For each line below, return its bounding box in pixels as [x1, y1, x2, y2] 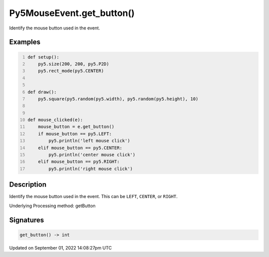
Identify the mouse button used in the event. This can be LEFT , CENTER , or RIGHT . [9, 194, 178, 200]
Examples [9, 38, 41, 46]
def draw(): [27, 89, 57, 95]
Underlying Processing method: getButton [9, 203, 96, 209]
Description [9, 180, 47, 189]
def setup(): [27, 54, 60, 60]
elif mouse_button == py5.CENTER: [38, 145, 123, 151]
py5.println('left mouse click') [48, 138, 131, 144]
